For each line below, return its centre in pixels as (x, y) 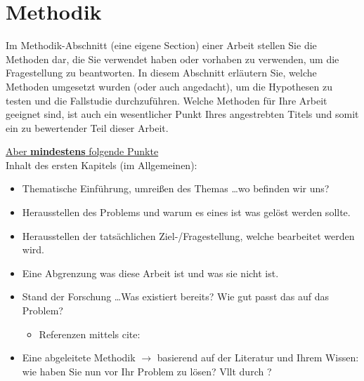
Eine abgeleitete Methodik (79, 357)
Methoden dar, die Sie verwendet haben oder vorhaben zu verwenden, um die (173, 59)
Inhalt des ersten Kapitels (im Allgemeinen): (102, 165)
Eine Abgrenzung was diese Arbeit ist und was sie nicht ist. (150, 273)
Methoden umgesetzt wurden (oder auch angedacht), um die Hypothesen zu (169, 86)
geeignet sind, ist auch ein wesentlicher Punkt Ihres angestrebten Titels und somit (182, 114)
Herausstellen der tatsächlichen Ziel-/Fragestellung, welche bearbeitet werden (188, 235)
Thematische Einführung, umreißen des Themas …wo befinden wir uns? (176, 188)
